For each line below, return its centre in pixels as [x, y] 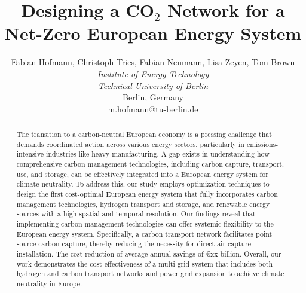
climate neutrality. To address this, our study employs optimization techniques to [143, 184]
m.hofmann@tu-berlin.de [153, 109]
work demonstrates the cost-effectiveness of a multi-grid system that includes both [145, 263]
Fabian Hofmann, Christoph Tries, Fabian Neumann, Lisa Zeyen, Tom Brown [153, 62]
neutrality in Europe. [49, 283]
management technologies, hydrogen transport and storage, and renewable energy [143, 204]
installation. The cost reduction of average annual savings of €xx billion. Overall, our [149, 253]
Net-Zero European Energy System [153, 33]
